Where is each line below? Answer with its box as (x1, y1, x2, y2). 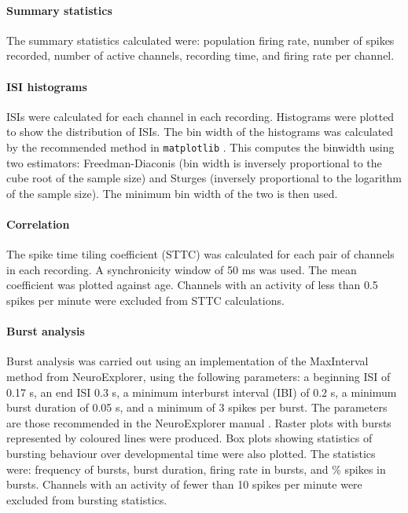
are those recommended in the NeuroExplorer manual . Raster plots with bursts (6, 414, 391, 431)
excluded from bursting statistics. (6, 491, 167, 508)
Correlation (6, 216, 70, 232)
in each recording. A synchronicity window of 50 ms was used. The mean (6, 261, 357, 277)
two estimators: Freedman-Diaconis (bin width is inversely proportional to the (6, 154, 382, 170)
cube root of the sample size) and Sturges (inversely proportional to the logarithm (6, 170, 402, 186)
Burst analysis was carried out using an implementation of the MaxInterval (6, 353, 369, 369)
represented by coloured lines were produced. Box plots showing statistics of (6, 430, 373, 446)
